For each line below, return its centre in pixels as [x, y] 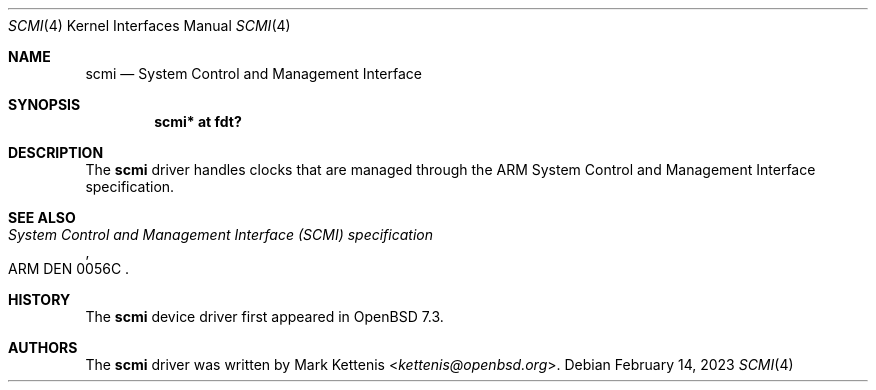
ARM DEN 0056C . [69, 268]
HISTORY [39, 299]
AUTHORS [43, 347]
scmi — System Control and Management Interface [253, 73]
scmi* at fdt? [198, 121]
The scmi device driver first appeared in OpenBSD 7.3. [264, 316]
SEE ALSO [42, 217]
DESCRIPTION [56, 152]
